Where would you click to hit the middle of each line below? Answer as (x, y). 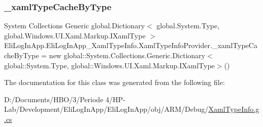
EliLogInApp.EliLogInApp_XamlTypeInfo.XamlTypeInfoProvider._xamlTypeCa (131, 45)
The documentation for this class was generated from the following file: (114, 82)
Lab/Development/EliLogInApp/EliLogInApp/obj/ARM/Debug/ (106, 109)
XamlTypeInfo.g (234, 109)
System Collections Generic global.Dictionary (75, 26)
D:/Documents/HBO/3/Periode (54, 99)
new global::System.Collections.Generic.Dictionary (127, 55)
